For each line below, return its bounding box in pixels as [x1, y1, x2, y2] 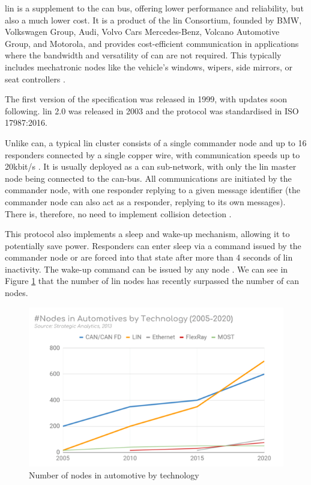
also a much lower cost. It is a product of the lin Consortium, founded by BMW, [5, 13, 302, 26]
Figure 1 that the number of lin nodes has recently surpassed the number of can [5, 274, 300, 287]
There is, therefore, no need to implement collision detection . [5, 207, 232, 220]
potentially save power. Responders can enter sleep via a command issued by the [5, 239, 301, 252]
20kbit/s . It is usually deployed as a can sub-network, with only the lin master [5, 160, 297, 173]
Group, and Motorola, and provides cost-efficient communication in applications [5, 37, 299, 49]
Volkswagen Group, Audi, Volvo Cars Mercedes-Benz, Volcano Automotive [5, 25, 280, 38]
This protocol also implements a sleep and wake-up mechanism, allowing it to [5, 227, 290, 240]
